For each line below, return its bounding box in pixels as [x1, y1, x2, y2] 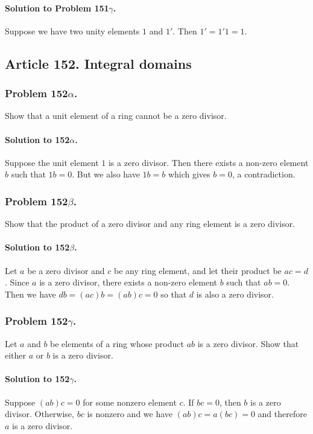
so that [160, 287, 187, 300]
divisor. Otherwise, [5, 407, 74, 420]
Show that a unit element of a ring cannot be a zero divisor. [5, 109, 227, 122]
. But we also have [72, 168, 140, 180]
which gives [168, 168, 210, 180]
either [5, 349, 27, 362]
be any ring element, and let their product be [114, 264, 282, 276]
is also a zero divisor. [196, 287, 274, 300]
